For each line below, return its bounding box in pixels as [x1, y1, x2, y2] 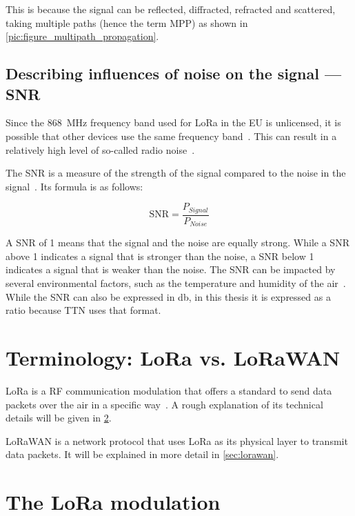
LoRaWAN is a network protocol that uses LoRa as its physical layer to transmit [6, 433, 348, 448]
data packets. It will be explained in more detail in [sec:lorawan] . [6, 447, 279, 462]
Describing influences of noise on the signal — [6, 63, 342, 84]
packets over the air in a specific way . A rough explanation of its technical [6, 397, 323, 411]
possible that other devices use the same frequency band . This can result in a [6, 128, 337, 143]
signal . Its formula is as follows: [6, 179, 143, 193]
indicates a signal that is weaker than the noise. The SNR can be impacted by [6, 262, 336, 277]
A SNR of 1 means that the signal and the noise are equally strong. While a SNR [6, 235, 349, 250]
